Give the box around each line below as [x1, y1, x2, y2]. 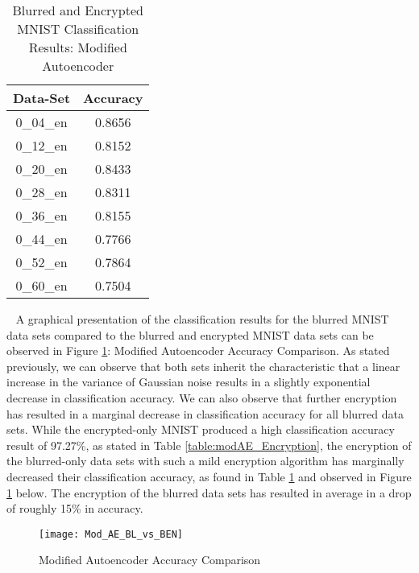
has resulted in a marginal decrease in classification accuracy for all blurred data [6, 405, 404, 422]
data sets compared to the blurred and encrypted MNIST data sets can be [6, 326, 374, 343]
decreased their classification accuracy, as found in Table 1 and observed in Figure [6, 468, 412, 484]
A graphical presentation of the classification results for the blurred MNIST [15, 311, 389, 327]
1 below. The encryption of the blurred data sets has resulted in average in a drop [6, 484, 412, 501]
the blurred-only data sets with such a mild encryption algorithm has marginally [6, 452, 404, 469]
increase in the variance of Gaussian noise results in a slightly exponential [6, 373, 371, 390]
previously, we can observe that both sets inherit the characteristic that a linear [6, 357, 400, 374]
